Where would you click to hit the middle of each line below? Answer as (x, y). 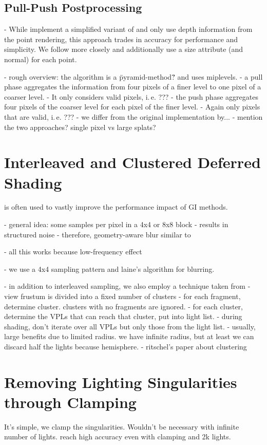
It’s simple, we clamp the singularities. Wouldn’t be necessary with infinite (122, 426)
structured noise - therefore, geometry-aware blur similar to (98, 234)
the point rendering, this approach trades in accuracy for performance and (121, 39)
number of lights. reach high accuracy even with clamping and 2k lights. (118, 437)
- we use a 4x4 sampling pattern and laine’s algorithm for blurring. (109, 268)
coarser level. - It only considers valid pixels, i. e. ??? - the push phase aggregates (131, 96)
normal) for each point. (41, 59)
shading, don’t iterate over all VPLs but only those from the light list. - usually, (130, 326)
